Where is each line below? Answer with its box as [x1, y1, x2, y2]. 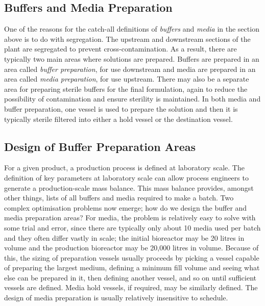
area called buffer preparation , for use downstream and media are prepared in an [4, 63, 256, 74]
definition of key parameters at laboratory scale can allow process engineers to [4, 172, 249, 183]
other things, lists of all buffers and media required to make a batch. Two [4, 192, 234, 203]
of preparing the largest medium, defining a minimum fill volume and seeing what [4, 262, 260, 273]
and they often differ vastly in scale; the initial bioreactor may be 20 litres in [4, 232, 245, 243]
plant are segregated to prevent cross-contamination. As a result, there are [4, 43, 237, 54]
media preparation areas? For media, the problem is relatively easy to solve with [4, 212, 256, 223]
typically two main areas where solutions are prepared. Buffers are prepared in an [4, 53, 259, 64]
